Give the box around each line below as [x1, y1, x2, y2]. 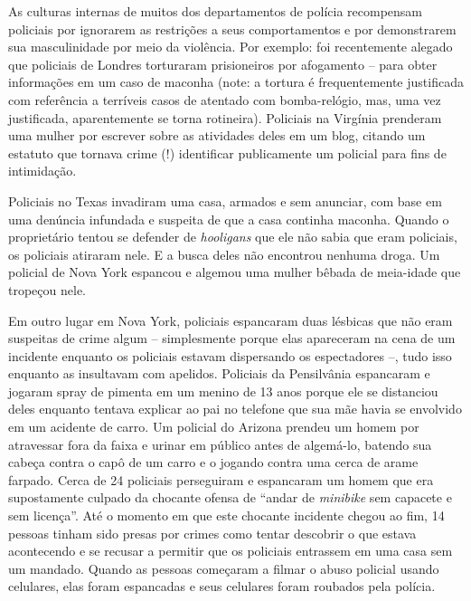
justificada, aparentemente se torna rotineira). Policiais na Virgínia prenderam [8, 108, 442, 127]
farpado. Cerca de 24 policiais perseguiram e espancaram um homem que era [8, 470, 434, 489]
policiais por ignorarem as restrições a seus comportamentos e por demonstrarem [8, 19, 457, 38]
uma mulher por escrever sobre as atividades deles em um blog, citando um [8, 126, 426, 145]
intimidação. [8, 161, 77, 180]
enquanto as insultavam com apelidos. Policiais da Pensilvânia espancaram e [8, 364, 430, 383]
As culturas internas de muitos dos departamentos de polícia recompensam [8, 2, 422, 20]
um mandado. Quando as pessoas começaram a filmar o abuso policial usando [8, 558, 439, 577]
